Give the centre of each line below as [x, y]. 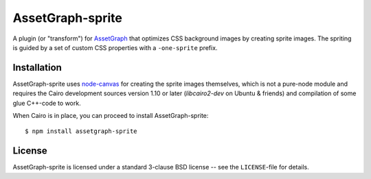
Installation [37, 68]
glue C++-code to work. [47, 103]
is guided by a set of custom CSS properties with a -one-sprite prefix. [115, 47]
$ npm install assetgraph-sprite [81, 131]
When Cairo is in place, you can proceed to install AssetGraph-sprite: [111, 116]
